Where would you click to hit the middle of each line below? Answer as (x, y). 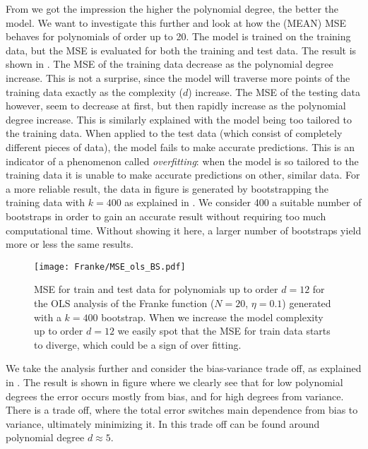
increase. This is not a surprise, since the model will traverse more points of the (178, 77)
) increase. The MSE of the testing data (274, 91)
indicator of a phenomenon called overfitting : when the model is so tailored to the (182, 161)
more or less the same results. (70, 244)
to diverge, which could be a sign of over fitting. (138, 344)
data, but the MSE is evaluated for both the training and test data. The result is (181, 50)
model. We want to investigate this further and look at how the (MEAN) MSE (176, 22)
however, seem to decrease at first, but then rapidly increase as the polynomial (176, 106)
